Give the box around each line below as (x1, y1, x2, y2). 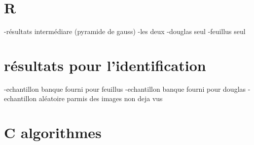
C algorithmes (4, 122, 102, 143)
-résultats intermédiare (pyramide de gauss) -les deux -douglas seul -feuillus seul (4, 26, 246, 36)
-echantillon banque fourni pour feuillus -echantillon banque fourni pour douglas (4, 83, 246, 94)
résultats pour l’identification (4, 55, 206, 75)
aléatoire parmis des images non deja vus (38, 93, 163, 104)
